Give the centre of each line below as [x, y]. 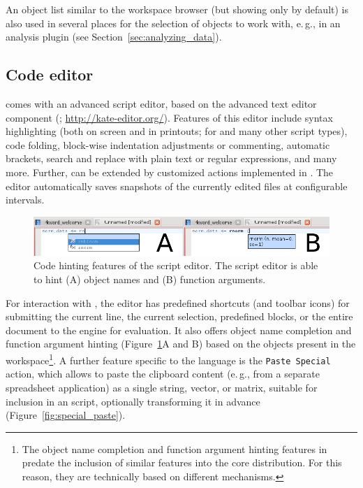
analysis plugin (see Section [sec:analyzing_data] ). [114, 37]
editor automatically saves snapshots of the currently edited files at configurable [177, 186]
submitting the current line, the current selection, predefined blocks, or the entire [179, 316]
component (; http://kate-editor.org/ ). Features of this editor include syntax [169, 117]
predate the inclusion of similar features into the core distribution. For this [182, 462]
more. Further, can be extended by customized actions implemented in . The [170, 172]
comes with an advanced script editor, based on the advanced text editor [161, 103]
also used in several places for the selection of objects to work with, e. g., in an [173, 23]
